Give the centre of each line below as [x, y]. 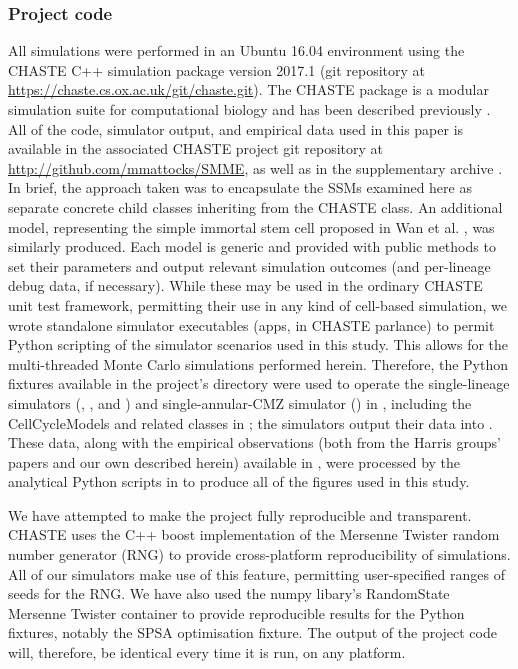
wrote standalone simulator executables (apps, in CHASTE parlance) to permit [251, 324]
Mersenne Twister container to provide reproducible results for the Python [236, 612]
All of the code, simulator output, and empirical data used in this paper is [236, 128]
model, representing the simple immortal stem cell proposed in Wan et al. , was [251, 226]
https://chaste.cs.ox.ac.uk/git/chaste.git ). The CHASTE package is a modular [248, 89]
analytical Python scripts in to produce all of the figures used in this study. [239, 481]
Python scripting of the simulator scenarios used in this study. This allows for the [258, 344]
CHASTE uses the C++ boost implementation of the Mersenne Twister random [254, 534]
